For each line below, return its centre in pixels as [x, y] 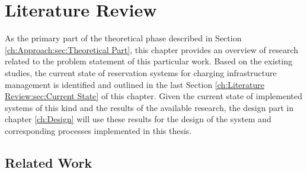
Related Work [49, 162]
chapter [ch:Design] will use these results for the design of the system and [138, 119]
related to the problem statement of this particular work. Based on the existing [149, 61]
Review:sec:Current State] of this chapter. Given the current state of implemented [153, 96]
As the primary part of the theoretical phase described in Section [123, 38]
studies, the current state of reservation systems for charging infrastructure [141, 72]
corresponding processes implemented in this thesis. [98, 130]
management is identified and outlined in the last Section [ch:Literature [135, 84]
